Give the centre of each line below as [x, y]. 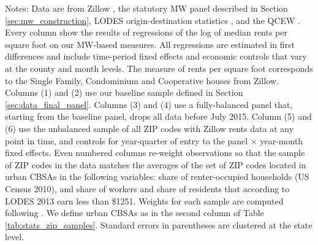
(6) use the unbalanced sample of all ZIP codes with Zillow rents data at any [150, 128]
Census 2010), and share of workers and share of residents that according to [147, 188]
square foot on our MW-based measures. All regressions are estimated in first [150, 44]
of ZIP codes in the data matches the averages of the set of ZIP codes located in [156, 164]
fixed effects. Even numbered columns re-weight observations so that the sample [155, 153]
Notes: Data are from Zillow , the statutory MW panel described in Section [146, 8]
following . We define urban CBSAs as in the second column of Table [134, 213]
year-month [282, 140]
